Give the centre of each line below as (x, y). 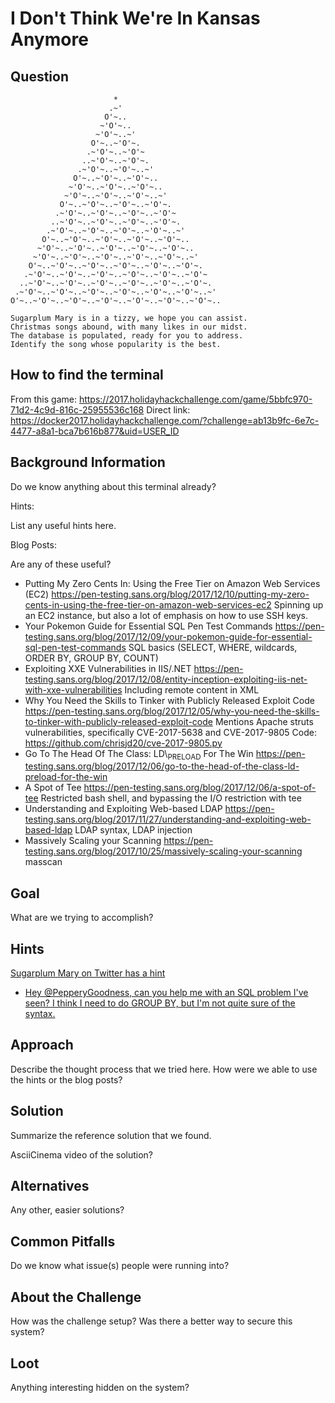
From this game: (43, 399)
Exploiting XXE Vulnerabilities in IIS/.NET (108, 668)
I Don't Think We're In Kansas (135, 18)
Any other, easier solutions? (67, 1210)
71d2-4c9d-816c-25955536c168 (77, 409)
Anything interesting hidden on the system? (100, 1387)
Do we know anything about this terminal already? (113, 486)
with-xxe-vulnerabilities (73, 689)
